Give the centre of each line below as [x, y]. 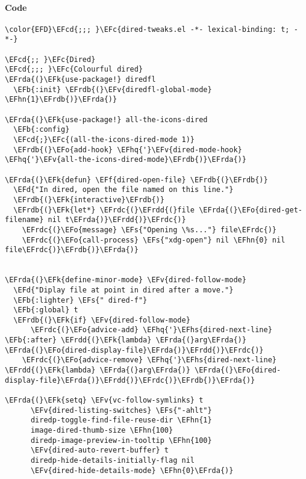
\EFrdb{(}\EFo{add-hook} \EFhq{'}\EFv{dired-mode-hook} [128, 150]
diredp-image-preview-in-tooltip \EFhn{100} [121, 440]
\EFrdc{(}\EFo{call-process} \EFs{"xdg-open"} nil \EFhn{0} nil [154, 240]
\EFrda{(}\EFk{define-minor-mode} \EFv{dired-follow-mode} [126, 280]
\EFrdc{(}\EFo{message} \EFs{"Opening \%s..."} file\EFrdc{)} [149, 230]
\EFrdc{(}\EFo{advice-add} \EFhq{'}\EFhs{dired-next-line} [151, 330]
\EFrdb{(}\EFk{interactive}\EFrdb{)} [89, 199]
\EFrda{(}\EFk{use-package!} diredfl [80, 80]
